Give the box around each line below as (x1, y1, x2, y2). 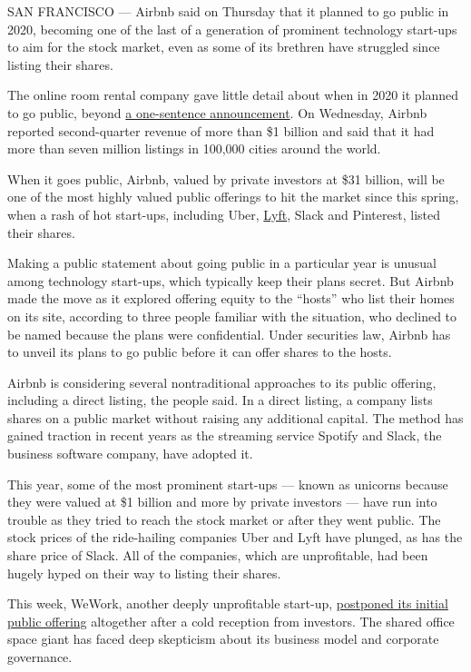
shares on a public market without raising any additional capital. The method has (7, 408, 464, 427)
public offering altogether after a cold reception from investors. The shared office (7, 611, 455, 630)
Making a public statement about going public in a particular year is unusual (7, 253, 437, 272)
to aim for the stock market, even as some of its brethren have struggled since (7, 37, 440, 56)
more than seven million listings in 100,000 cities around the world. (7, 139, 381, 158)
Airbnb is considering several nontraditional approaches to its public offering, (7, 372, 437, 391)
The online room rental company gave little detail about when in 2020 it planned (7, 85, 459, 104)
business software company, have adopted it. (7, 444, 253, 463)
